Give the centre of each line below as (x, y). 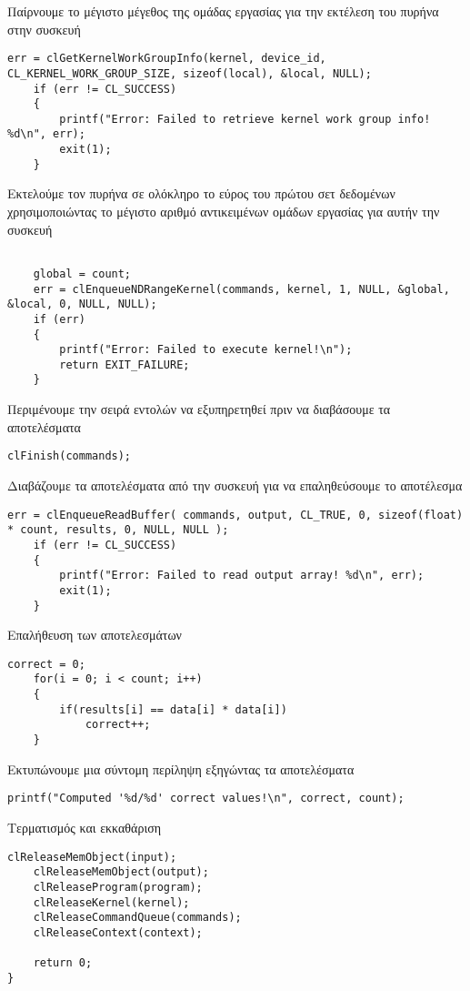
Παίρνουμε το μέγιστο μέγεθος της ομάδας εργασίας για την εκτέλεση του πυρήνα (223, 11)
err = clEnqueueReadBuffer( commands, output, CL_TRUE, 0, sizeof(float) (235, 515)
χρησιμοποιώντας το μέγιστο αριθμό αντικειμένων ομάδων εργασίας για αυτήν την (224, 212)
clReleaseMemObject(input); (92, 857)
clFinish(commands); (70, 456)
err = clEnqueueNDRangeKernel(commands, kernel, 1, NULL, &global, (241, 289)
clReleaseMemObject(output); (121, 872)
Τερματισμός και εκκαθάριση (85, 827)
